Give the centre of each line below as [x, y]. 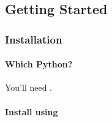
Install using [32, 111]
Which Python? [39, 64]
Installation [34, 39]
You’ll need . [29, 87]
